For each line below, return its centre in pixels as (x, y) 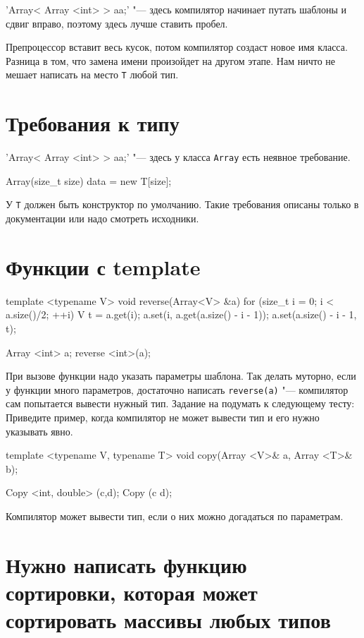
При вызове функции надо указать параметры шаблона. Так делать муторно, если (181, 376)
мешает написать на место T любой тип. (92, 74)
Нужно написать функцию (126, 564)
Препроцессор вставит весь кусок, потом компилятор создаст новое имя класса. (177, 47)
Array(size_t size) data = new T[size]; (89, 180)
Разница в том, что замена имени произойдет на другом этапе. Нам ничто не (171, 60)
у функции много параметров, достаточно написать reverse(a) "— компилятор (177, 389)
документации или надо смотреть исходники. (102, 218)
